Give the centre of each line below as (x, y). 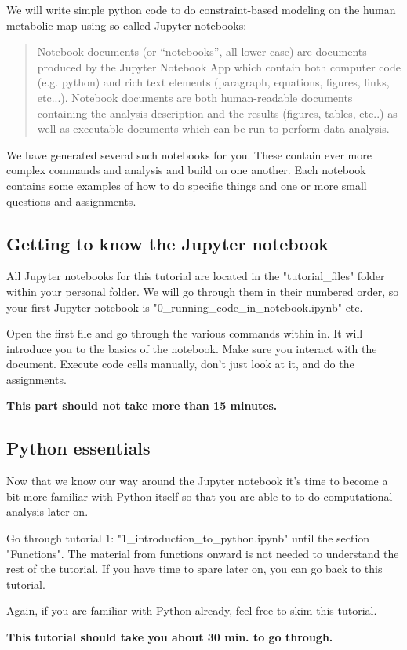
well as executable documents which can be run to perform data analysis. (213, 128)
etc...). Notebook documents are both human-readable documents (195, 97)
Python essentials (78, 448)
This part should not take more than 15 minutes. (142, 405)
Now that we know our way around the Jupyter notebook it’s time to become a (197, 481)
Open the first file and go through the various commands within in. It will (185, 333)
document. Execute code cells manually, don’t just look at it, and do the (180, 364)
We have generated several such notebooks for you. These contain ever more (189, 154)
